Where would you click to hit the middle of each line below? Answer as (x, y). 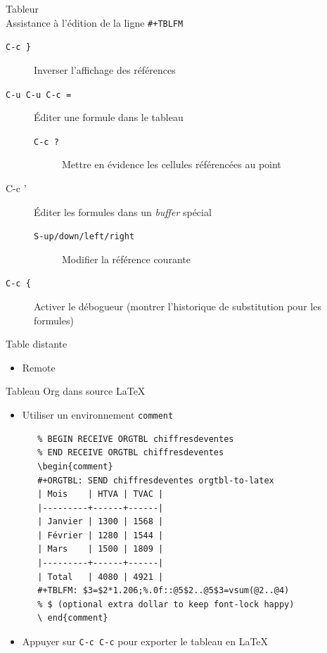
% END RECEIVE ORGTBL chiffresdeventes (131, 453)
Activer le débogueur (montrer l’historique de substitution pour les (178, 306)
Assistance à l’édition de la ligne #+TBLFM (95, 22)
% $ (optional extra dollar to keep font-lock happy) (166, 604)
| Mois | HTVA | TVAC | (101, 494)
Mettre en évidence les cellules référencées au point (172, 164)
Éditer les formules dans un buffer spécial (123, 211)
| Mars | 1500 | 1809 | (101, 549)
